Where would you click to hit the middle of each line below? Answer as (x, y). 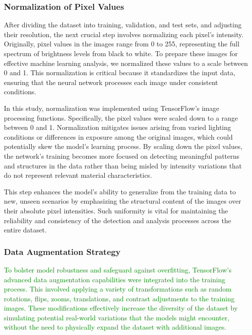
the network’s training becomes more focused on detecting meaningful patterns (122, 156)
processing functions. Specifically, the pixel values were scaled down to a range (121, 117)
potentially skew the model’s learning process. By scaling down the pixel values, (123, 146)
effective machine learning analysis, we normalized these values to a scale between (126, 63)
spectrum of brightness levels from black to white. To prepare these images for (121, 53)
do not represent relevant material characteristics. (78, 175)
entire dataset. (25, 230)
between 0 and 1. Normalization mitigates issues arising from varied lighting (118, 127)
